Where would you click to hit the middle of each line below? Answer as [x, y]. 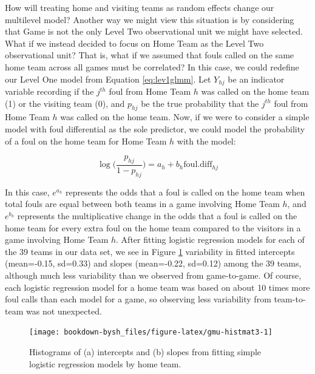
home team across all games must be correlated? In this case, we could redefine [152, 66]
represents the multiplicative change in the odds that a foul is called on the [157, 216]
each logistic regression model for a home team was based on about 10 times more [157, 287]
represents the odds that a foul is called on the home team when [185, 192]
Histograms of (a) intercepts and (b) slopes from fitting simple [145, 352]
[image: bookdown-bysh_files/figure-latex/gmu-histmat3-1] [151, 332]
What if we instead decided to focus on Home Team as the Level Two [134, 43]
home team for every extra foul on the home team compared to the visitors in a [153, 227]
